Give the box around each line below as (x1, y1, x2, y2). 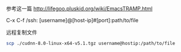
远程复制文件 (6, 29, 37, 36)
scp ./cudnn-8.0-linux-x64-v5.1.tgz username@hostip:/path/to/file (6, 40, 176, 46)
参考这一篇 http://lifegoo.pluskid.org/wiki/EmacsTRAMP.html (6, 5, 153, 12)
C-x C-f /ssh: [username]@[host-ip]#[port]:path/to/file (6, 17, 139, 23)
